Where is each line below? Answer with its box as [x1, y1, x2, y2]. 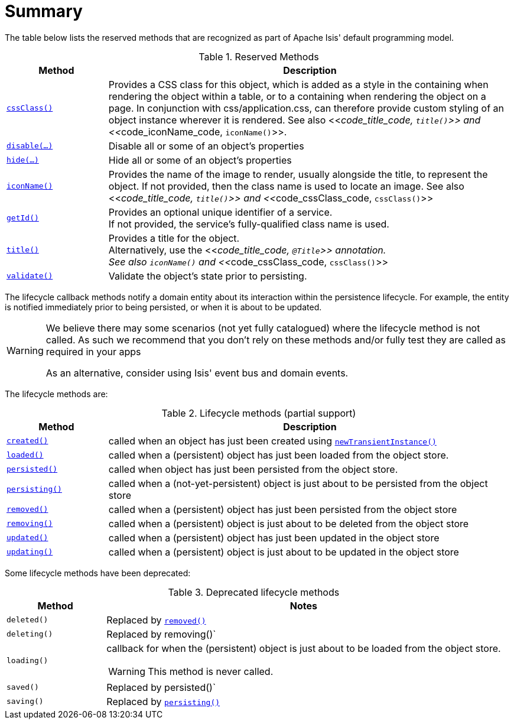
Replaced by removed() [106, 613, 206, 626]
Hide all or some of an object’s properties [108, 154, 292, 166]
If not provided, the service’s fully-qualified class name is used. [108, 217, 389, 230]
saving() [6, 697, 44, 706]
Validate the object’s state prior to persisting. [108, 270, 307, 282]
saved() [6, 683, 39, 692]
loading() [6, 656, 48, 665]
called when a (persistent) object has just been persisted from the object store [108, 503, 457, 515]
